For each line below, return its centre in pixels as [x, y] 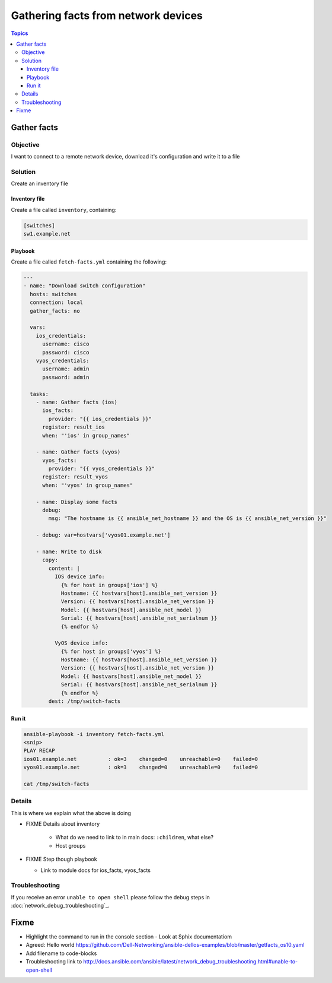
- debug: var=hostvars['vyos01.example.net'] [103, 535]
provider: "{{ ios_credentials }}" [100, 419]
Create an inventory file [39, 183]
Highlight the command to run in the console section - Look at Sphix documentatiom [129, 937]
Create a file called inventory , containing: [64, 210]
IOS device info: [79, 577]
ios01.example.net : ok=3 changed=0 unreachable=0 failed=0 [141, 759]
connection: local [56, 302]
